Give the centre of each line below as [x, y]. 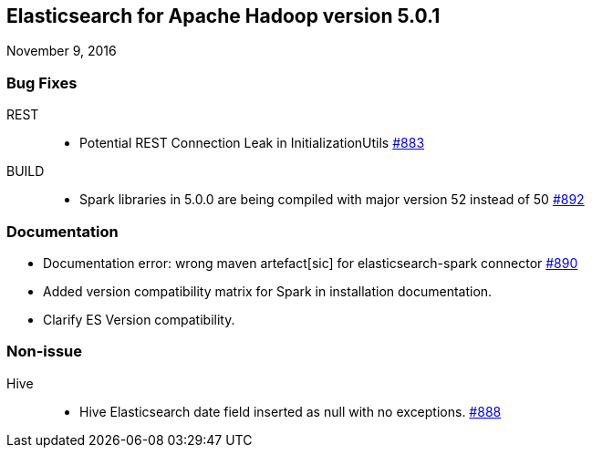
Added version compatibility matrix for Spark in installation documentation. [268, 291]
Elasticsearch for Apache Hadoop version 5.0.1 [223, 16]
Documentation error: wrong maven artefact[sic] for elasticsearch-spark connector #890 [311, 263]
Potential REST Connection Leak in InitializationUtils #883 [252, 143]
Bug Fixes [42, 83]
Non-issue [45, 352]
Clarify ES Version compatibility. [139, 319]
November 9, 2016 [62, 51]
